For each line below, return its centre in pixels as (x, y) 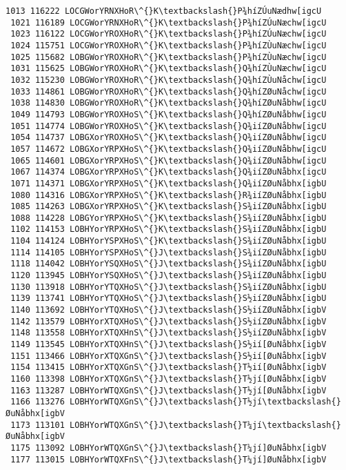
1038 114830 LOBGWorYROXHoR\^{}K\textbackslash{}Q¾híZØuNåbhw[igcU (169, 103)
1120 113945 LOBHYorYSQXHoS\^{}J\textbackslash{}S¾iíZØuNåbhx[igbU (169, 276)
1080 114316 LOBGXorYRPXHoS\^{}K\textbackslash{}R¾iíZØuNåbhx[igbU (169, 195)
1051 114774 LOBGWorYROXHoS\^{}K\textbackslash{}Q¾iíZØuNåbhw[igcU (169, 126)
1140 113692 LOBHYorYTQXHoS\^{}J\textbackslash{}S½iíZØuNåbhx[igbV (169, 310)
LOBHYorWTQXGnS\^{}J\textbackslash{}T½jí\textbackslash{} (205, 402)
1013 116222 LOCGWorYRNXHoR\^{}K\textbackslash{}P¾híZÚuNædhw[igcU (164, 11)
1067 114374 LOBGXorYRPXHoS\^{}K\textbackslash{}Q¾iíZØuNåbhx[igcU (169, 172)
